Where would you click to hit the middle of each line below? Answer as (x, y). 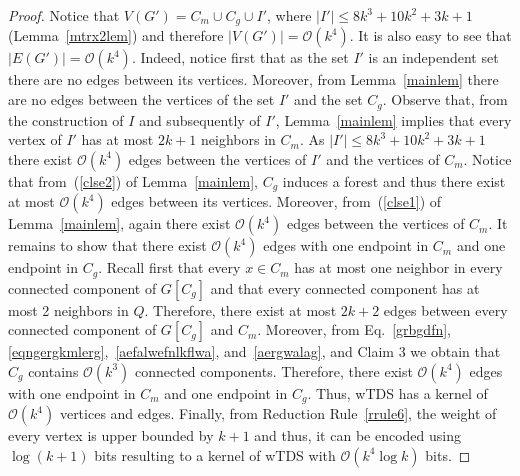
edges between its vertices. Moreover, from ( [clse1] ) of (276, 201)
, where (289, 15)
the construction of (66, 119)
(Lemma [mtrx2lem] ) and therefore (116, 35)
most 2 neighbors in (68, 309)
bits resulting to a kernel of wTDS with (215, 454)
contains (53, 370)
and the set (328, 99)
